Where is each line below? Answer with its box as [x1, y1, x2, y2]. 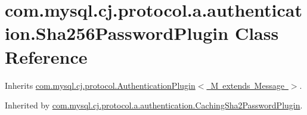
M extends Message [210, 79, 284, 91]
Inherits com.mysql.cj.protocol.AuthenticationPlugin [5, 79, 196, 91]
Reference [5, 44, 88, 69]
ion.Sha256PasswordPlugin [5, 21, 229, 45]
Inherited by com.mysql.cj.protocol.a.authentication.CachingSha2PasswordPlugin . [5, 99, 303, 111]
